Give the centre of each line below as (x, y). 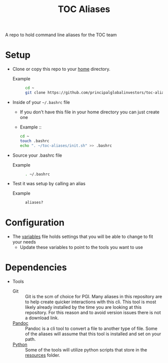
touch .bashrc (34, 141)
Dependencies (36, 268)
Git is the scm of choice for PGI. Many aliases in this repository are (93, 297)
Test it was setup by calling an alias (49, 184)
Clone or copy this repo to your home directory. (61, 69)
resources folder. (42, 355)
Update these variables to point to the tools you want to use (81, 248)
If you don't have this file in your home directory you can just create (90, 112)
